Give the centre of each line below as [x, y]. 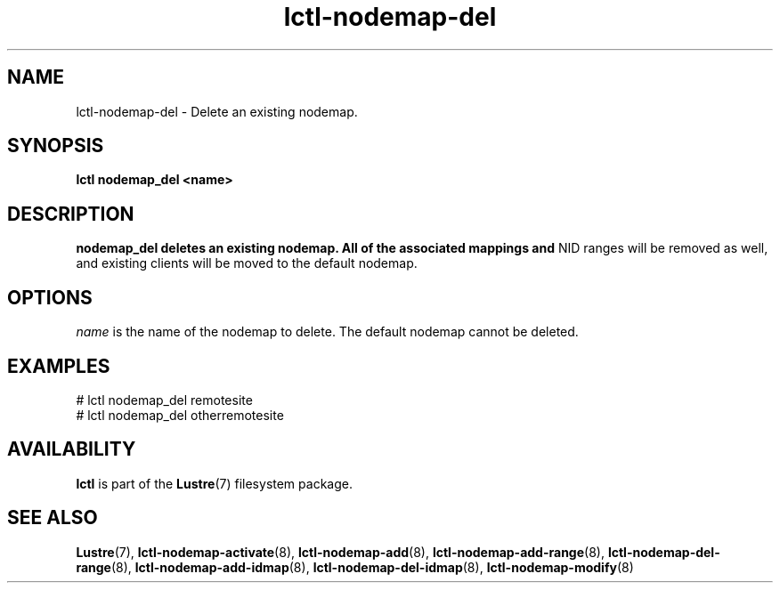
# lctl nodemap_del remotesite [164, 400]
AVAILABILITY [72, 449]
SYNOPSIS [56, 146]
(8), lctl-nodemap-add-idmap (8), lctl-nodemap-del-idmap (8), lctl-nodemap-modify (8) [372, 567]
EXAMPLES [59, 366]
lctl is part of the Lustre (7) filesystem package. [214, 483]
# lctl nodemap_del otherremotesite [180, 415]
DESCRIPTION [71, 214]
